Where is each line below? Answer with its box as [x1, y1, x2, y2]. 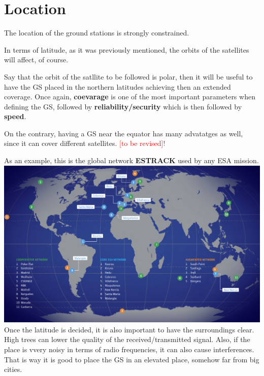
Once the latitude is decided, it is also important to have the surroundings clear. [4, 324, 254, 334]
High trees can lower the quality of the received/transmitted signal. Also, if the [4, 334, 250, 345]
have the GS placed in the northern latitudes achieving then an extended [4, 81, 231, 92]
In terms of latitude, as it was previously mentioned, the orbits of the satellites [4, 44, 249, 55]
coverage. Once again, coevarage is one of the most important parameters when [4, 91, 255, 102]
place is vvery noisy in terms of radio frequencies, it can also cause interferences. [4, 344, 254, 355]
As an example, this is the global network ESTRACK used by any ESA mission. [4, 155, 259, 166]
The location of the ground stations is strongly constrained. [4, 27, 189, 38]
